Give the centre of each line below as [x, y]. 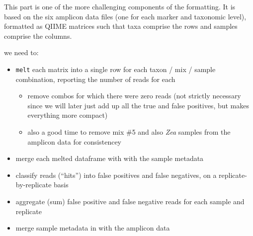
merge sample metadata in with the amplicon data [93, 228]
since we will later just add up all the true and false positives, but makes [138, 105]
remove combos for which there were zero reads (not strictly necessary [134, 96]
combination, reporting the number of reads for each [95, 79]
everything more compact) [68, 115]
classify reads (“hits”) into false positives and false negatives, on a [116, 175]
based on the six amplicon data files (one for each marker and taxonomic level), [125, 16]
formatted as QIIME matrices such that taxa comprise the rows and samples [121, 26]
